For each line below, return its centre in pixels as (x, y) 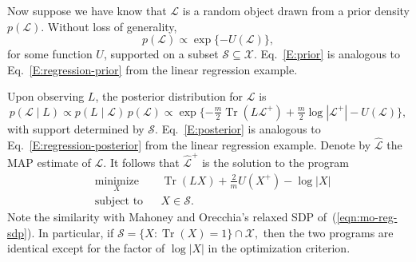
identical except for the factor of (86, 248)
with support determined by (76, 128)
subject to (119, 201)
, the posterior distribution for (169, 96)
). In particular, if (70, 232)
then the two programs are (328, 232)
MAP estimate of (49, 163)
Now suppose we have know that (87, 10)
